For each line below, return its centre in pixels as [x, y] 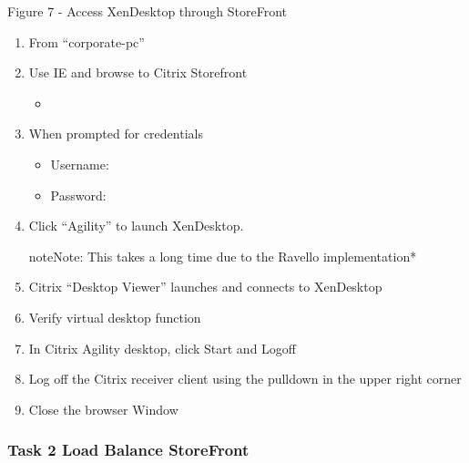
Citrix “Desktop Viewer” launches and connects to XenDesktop [205, 287]
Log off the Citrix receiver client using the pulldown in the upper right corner [245, 379]
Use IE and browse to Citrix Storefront [138, 72]
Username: [80, 164]
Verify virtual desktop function [115, 317]
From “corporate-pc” [87, 41]
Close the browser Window [103, 409]
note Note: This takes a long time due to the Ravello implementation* [223, 256]
